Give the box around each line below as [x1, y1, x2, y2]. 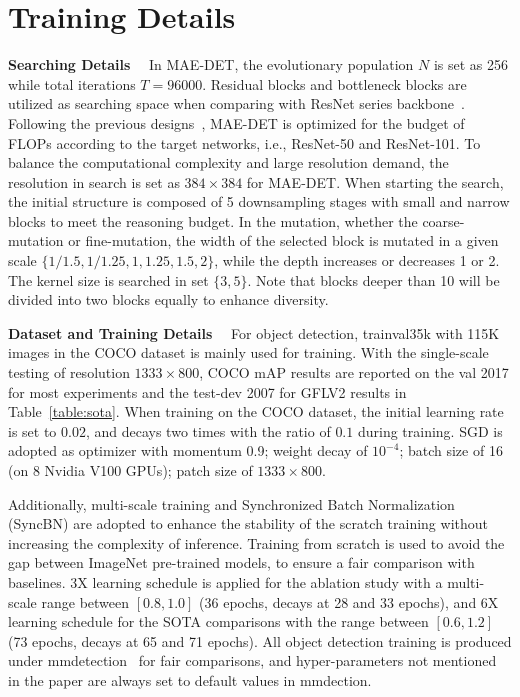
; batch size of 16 [399, 440, 503, 461]
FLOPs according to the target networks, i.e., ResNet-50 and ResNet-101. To [8, 132, 481, 153]
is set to [8, 420, 57, 441]
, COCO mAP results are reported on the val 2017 [199, 362, 509, 383]
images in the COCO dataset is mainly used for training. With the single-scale [8, 342, 489, 363]
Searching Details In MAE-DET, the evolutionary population [8, 54, 414, 75]
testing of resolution [8, 362, 130, 383]
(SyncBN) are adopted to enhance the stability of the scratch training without [8, 513, 488, 534]
